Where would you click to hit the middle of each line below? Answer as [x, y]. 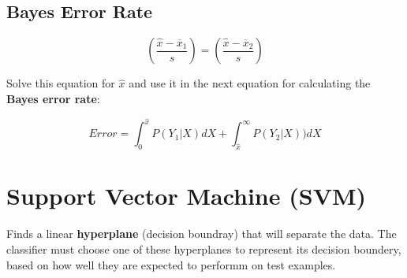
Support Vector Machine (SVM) [187, 196]
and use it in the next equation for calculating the [250, 83]
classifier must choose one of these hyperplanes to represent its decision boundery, [204, 248]
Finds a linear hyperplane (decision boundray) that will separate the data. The [202, 234]
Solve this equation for [61, 83]
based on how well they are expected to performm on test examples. [171, 264]
